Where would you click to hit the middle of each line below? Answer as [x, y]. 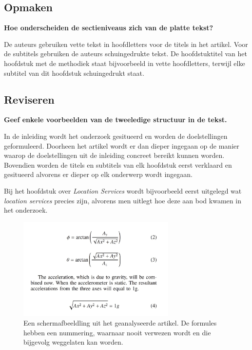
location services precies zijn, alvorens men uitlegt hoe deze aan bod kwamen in [123, 200]
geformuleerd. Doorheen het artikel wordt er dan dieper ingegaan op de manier [122, 145]
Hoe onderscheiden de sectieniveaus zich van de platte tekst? [109, 28]
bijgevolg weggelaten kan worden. [73, 342]
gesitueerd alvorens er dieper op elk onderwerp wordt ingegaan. [98, 174]
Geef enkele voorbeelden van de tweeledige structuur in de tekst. [116, 120]
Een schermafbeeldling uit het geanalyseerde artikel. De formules [120, 323]
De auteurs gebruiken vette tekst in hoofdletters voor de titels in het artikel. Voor [126, 44]
